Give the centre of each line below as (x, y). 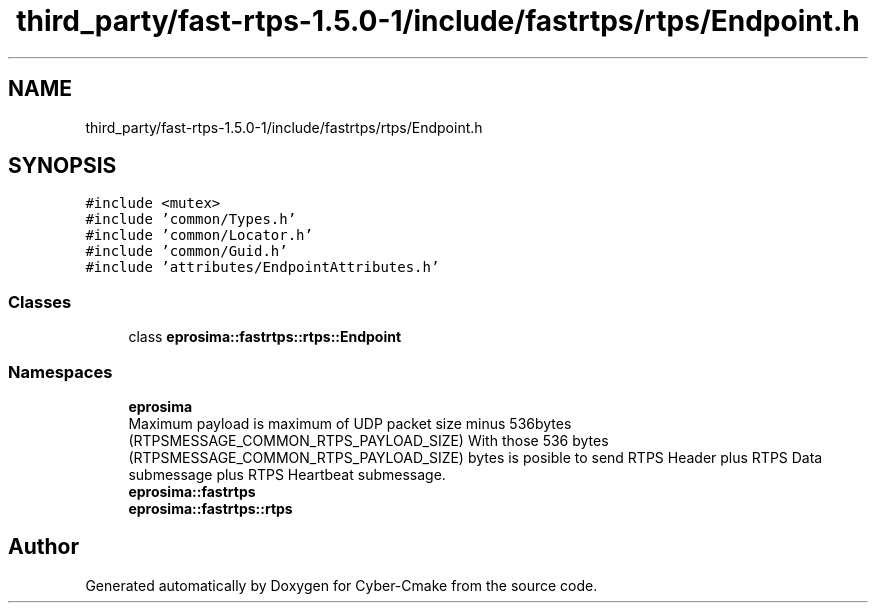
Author (43, 547)
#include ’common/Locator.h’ (199, 235)
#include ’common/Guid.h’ (186, 251)
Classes (40, 301)
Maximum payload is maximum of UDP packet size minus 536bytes (350, 423)
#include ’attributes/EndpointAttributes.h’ (262, 267)
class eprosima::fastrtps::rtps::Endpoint (265, 337)
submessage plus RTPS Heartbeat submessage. (287, 474)
